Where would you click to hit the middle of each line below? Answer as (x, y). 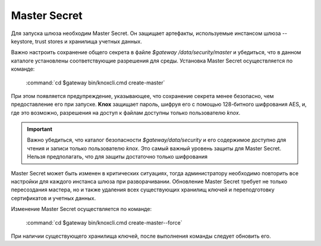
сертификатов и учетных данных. (53, 198)
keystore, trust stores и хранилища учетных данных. (76, 41)
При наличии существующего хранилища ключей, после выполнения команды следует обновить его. (141, 236)
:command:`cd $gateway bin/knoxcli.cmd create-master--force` (104, 222)
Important (40, 129)
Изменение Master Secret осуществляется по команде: (81, 209)
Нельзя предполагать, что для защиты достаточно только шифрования (117, 157)
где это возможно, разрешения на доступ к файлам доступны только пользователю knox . (126, 112)
